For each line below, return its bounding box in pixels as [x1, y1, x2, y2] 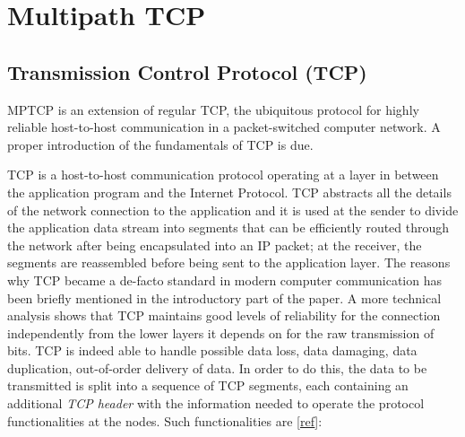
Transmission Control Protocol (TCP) [7, 57, 367, 85]
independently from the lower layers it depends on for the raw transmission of [7, 323, 435, 342]
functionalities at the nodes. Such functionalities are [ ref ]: [7, 411, 323, 430]
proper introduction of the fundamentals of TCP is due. [7, 135, 314, 153]
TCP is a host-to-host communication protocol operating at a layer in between [7, 165, 439, 184]
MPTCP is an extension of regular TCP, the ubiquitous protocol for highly [7, 100, 419, 118]
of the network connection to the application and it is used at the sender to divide [7, 200, 459, 219]
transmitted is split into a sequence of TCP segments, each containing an [7, 376, 409, 395]
